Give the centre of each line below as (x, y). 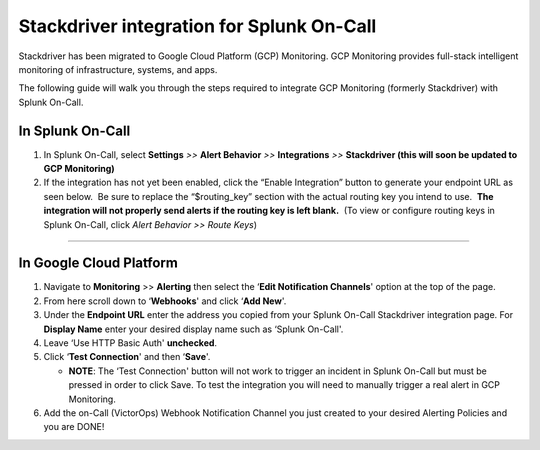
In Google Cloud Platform (98, 263)
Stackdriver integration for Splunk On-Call (197, 26)
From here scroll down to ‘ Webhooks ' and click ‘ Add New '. (165, 301)
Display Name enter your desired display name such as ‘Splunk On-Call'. (193, 329)
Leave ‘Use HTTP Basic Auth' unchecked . (130, 343)
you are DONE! (74, 427)
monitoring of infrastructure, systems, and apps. (118, 69)
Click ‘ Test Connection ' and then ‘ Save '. (127, 357)
